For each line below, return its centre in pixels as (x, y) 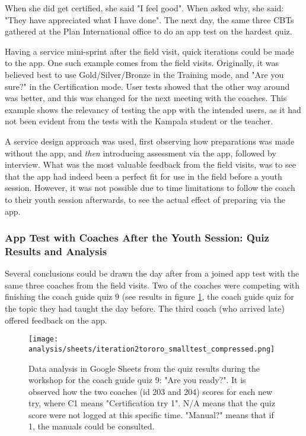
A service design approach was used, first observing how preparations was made (150, 141)
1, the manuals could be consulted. (92, 426)
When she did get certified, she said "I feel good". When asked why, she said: (144, 8)
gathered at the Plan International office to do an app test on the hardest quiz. (149, 31)
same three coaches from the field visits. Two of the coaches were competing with (152, 285)
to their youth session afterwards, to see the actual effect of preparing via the (145, 199)
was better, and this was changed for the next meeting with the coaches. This (146, 98)
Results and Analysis (56, 251)
